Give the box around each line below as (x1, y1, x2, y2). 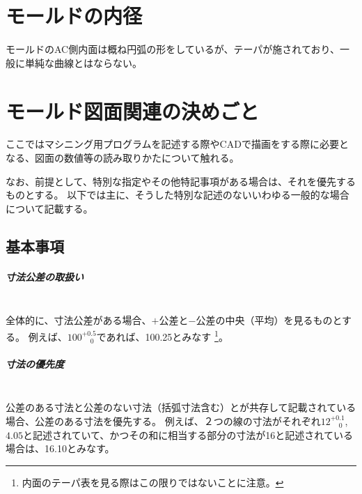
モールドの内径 (6, 1, 143, 30)
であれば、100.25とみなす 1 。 (96, 327, 228, 344)
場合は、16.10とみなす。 (6, 441, 115, 456)
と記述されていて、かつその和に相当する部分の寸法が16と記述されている (22, 427, 353, 442)
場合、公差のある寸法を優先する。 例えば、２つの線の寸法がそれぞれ (6, 413, 321, 428)
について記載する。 (6, 201, 93, 215)
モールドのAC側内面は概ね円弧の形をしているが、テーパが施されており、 (6, 42, 340, 56)
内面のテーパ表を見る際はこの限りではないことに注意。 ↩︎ (22, 474, 284, 489)
